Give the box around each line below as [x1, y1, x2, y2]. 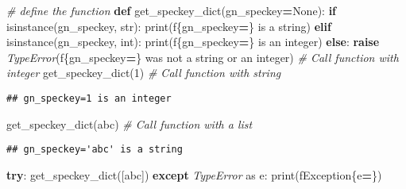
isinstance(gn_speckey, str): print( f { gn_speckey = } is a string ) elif [6, 17, 331, 34]
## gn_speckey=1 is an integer [6, 92, 172, 104]
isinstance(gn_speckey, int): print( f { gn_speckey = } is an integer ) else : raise [6, 33, 380, 50]
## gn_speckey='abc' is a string [6, 144, 183, 156]
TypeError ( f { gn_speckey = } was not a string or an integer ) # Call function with [6, 48, 399, 65]
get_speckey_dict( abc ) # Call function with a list [6, 115, 253, 132]
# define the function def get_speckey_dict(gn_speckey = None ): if [6, 2, 337, 18]
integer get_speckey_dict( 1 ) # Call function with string [6, 64, 281, 81]
